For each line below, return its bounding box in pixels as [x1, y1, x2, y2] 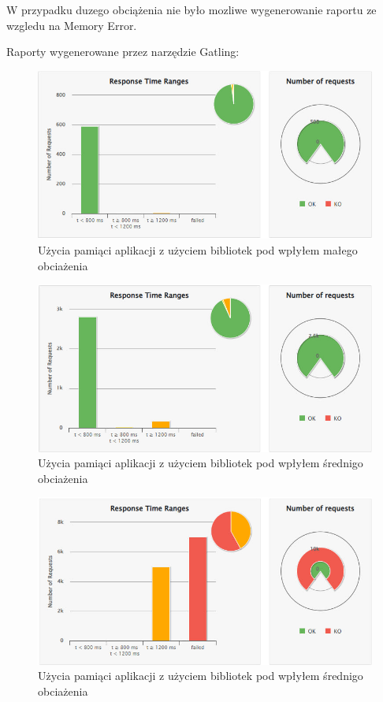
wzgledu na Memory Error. [6, 17, 137, 33]
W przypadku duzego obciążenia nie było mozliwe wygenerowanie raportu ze [6, 2, 377, 17]
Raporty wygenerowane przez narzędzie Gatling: [6, 43, 240, 60]
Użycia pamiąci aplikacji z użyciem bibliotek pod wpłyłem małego [38, 242, 358, 258]
